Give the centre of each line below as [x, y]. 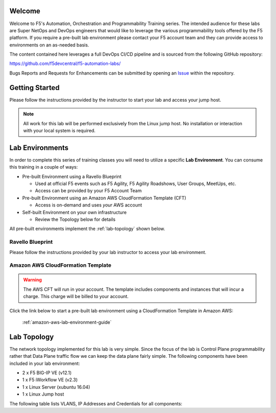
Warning [32, 280]
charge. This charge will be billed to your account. [76, 296]
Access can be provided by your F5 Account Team [88, 191]
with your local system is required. [59, 130]
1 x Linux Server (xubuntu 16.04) [56, 387]
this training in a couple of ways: [44, 167]
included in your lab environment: [45, 363]
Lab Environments [39, 147]
